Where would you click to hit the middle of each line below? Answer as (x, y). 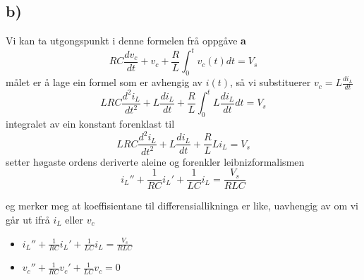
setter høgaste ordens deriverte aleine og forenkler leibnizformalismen (155, 161)
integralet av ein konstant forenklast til (90, 124)
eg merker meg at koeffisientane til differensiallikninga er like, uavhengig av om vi (182, 206)
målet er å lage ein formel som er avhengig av (104, 82)
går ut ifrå (28, 219)
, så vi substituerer (271, 82)
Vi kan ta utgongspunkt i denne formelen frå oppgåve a (126, 41)
